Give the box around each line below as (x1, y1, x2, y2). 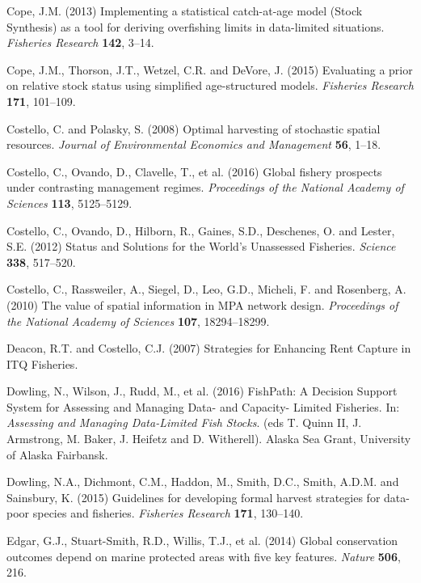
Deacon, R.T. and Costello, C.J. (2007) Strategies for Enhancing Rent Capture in (6, 340, 411, 357)
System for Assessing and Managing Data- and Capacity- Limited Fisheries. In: (6, 398, 400, 415)
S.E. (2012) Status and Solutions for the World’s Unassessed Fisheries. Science (6, 238, 396, 255)
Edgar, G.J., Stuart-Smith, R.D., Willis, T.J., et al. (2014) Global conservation (6, 532, 398, 549)
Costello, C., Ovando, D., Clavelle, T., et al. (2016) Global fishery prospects (6, 163, 382, 180)
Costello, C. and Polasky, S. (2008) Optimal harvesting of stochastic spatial (6, 120, 381, 137)
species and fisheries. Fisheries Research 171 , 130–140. (32, 505, 304, 522)
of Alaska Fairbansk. (6, 446, 108, 463)
